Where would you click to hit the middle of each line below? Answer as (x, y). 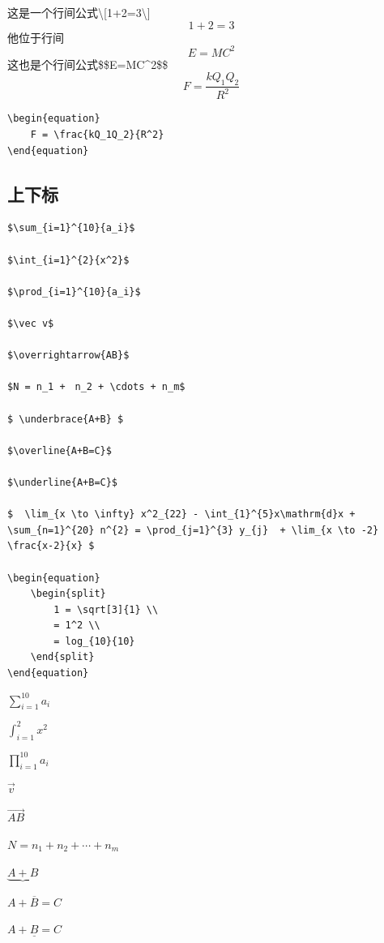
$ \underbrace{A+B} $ (66, 419)
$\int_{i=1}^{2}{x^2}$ (68, 260)
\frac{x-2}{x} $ (51, 546)
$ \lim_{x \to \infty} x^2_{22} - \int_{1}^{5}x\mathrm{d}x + (181, 514)
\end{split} (62, 657)
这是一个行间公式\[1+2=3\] (79, 12)
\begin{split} (68, 594)
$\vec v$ (31, 324)
